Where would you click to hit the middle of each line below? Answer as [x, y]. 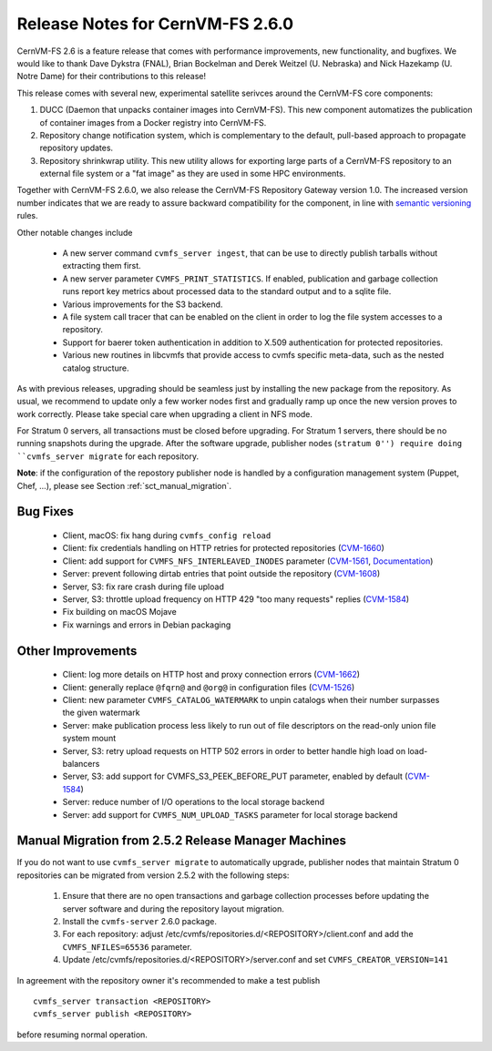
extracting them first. [102, 266]
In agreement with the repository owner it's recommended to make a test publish [169, 980]
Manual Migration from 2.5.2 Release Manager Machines [181, 841]
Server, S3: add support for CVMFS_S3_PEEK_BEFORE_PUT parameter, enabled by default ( [235, 776]
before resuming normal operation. [82, 1035]
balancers [81, 763]
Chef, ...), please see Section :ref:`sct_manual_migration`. [124, 485]
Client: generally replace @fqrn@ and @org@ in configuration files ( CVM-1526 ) [209, 687]
